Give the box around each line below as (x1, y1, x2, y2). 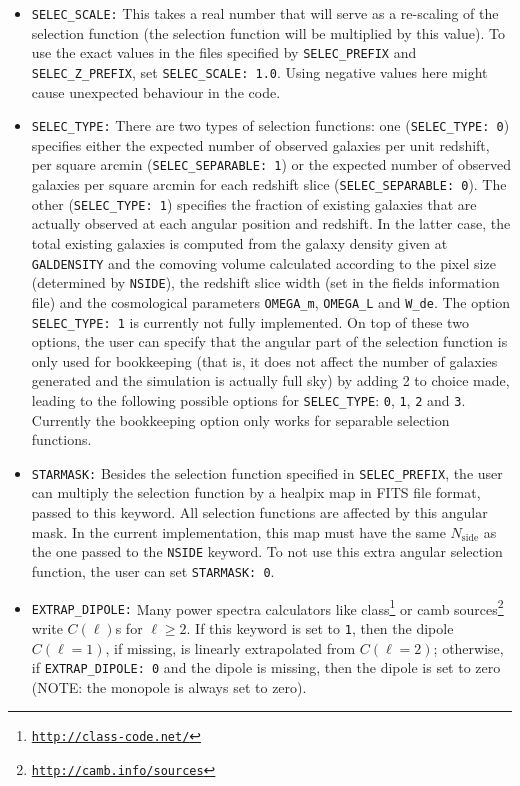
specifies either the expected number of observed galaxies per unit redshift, (31, 134, 490, 155)
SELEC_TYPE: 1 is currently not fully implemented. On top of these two (31, 311, 469, 332)
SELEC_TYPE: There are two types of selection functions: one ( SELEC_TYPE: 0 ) (31, 115, 510, 136)
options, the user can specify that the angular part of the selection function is (31, 331, 508, 352)
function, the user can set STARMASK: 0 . (31, 560, 275, 581)
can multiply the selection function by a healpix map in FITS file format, (31, 482, 481, 503)
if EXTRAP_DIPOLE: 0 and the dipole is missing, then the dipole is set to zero (31, 657, 501, 678)
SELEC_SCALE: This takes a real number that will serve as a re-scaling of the (31, 3, 499, 23)
